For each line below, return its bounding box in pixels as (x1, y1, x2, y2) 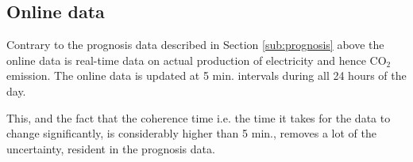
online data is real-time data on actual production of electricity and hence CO (6, 51, 387, 68)
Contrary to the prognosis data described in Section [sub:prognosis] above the (6, 36, 384, 53)
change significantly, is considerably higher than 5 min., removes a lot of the (6, 125, 376, 141)
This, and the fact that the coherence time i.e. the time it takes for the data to (6, 109, 391, 126)
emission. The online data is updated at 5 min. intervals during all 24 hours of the (6, 67, 407, 84)
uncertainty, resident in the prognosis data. (6, 140, 215, 156)
